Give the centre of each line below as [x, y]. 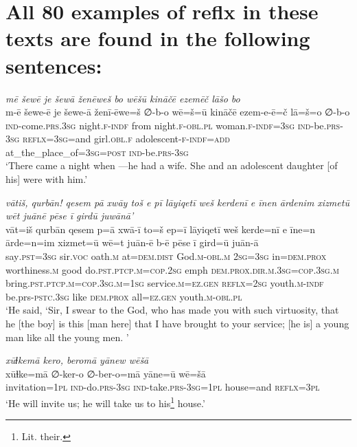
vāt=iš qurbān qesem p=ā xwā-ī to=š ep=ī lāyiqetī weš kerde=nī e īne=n [161, 229]
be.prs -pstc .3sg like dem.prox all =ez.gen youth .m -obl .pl [124, 296]
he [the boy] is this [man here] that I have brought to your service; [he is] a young [177, 323]
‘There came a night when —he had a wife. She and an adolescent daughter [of [172, 165]
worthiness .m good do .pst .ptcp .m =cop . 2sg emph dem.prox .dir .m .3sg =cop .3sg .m [172, 269]
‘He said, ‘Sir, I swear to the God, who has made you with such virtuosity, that [172, 310]
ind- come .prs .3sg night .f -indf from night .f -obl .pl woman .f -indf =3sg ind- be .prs [173, 125]
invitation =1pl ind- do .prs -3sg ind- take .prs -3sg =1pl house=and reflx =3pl [163, 387]
